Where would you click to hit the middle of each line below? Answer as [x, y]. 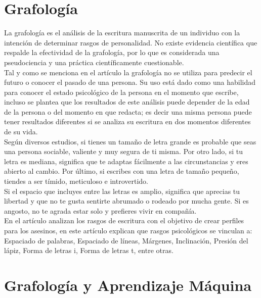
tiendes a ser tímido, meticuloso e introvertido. [76, 181]
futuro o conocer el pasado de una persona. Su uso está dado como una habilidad [130, 82]
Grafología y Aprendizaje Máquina [128, 285]
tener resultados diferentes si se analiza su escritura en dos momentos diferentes [127, 121]
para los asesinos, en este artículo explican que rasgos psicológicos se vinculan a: [128, 230]
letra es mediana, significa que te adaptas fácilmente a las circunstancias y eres [126, 161]
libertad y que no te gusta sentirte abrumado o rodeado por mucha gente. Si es [126, 201]
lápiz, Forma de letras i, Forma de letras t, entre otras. [89, 250]
